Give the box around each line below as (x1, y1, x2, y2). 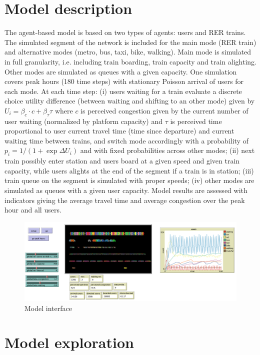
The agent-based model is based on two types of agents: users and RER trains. (4, 27, 246, 37)
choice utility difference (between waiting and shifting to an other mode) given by (4, 95, 255, 106)
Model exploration (4, 332, 134, 352)
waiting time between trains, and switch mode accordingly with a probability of (4, 135, 248, 145)
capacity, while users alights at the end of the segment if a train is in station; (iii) (4, 165, 254, 175)
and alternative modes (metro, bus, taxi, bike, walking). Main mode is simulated (4, 46, 251, 57)
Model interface (24, 302, 72, 313)
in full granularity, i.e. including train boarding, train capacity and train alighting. (4, 56, 256, 66)
